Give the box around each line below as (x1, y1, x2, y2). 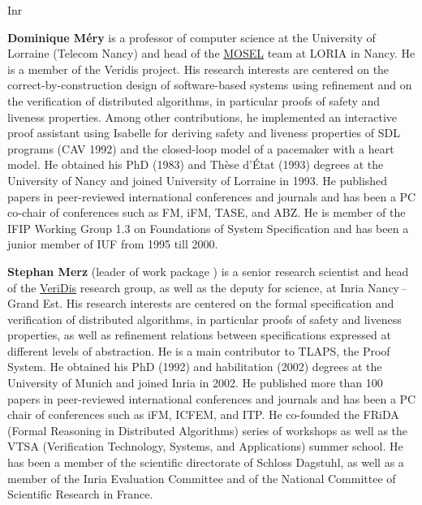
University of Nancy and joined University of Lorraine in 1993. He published (7, 171, 388, 188)
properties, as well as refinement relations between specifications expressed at (7, 326, 391, 343)
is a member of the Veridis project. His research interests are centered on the (7, 60, 390, 77)
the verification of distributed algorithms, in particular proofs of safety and (7, 92, 381, 109)
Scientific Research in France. (7, 486, 153, 503)
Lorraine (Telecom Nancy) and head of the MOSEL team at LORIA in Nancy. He (7, 45, 416, 62)
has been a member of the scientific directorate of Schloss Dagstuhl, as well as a (7, 454, 404, 471)
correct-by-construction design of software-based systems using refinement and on (7, 76, 412, 93)
